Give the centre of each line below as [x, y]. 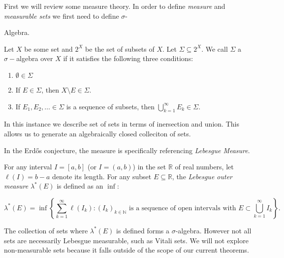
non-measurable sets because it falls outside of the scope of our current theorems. [126, 250]
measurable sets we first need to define [62, 16]
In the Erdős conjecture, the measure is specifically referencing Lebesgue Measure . [127, 150]
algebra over [35, 58]
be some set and [48, 48]
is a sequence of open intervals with [183, 208]
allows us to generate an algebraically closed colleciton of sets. [97, 133]
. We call [215, 48]
